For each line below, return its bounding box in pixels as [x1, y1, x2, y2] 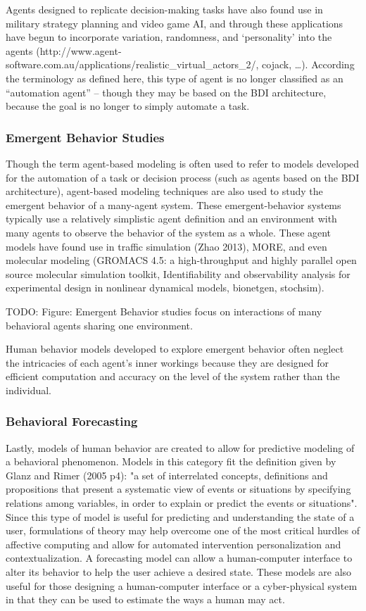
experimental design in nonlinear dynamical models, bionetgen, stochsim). [6, 280, 324, 295]
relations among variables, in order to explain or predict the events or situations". [6, 496, 358, 510]
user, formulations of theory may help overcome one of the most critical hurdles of [6, 523, 360, 538]
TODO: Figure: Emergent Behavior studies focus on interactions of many [6, 303, 322, 318]
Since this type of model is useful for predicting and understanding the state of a [6, 509, 355, 524]
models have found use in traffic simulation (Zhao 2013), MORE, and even [6, 239, 327, 253]
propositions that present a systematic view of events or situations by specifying [6, 481, 351, 496]
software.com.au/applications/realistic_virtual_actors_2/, [6, 57, 259, 72]
